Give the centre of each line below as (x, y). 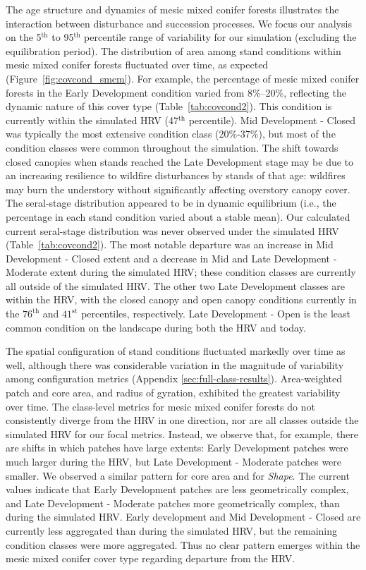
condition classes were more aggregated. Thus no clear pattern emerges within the (183, 544)
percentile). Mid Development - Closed (272, 120)
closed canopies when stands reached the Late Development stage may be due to (180, 161)
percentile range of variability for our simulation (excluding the (220, 37)
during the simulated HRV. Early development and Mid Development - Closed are (183, 517)
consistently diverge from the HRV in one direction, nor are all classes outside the (182, 420)
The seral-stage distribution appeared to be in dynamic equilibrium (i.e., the (171, 203)
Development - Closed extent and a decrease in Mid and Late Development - (171, 258)
